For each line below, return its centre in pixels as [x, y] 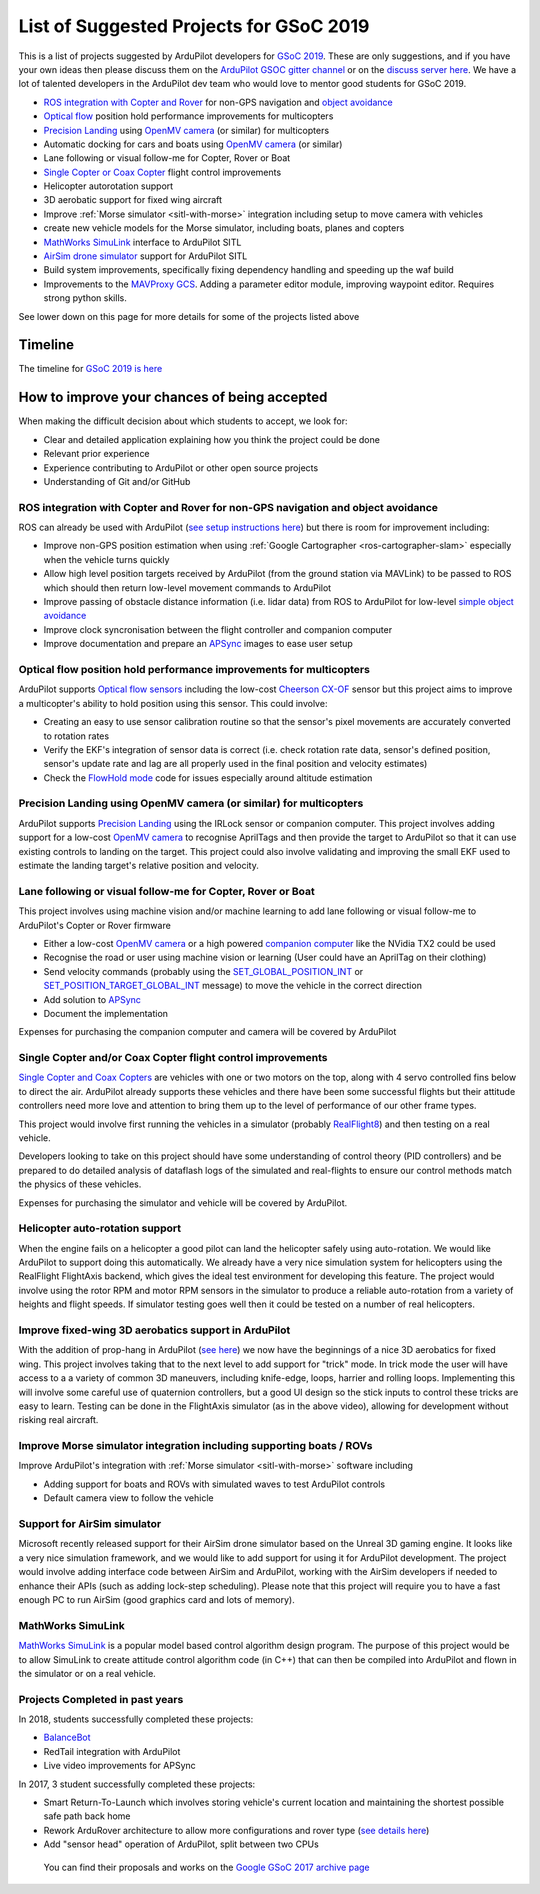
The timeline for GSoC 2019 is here [90, 369]
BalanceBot [67, 1737]
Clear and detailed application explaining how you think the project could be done [211, 439]
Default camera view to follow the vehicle [128, 1498]
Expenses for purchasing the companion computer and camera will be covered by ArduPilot [207, 1032]
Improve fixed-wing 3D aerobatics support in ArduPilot [154, 1330]
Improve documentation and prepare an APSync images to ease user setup [198, 644]
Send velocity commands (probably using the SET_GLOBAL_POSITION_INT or [203, 971]
